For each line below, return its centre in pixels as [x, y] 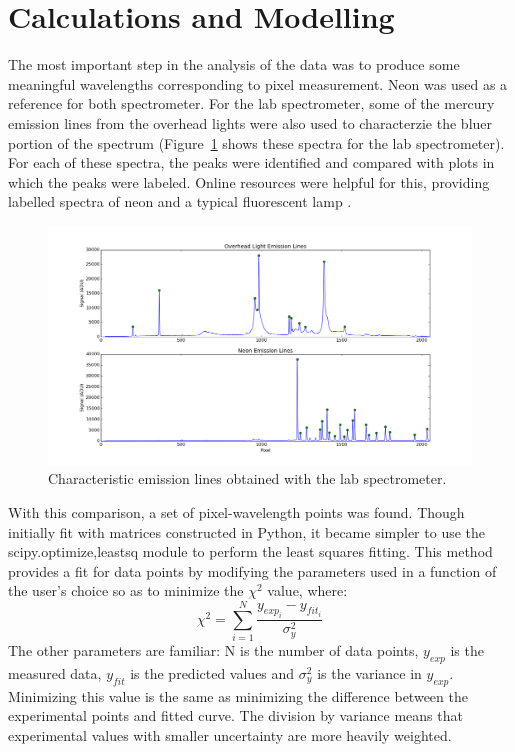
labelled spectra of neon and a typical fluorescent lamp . [180, 201]
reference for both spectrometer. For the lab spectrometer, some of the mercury [251, 103]
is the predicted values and [212, 672]
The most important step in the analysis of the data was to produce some [234, 64]
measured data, [55, 672]
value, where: [307, 590]
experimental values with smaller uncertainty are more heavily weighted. [230, 734]
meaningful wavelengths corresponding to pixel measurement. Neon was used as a [258, 83]
